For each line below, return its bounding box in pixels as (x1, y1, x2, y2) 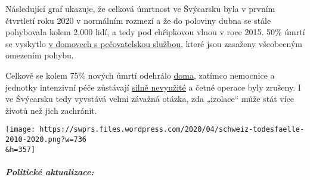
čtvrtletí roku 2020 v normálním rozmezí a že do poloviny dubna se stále (5, 14, 271, 26)
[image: (5, 125, 36, 134)
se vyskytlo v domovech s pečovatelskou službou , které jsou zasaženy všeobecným (5, 37, 302, 49)
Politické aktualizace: (5, 165, 94, 178)
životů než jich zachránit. (5, 104, 97, 116)
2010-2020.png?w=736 (5, 135, 87, 144)
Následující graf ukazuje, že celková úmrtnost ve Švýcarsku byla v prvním (5, 2, 275, 14)
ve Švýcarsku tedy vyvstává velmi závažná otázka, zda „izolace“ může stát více (5, 92, 294, 105)
